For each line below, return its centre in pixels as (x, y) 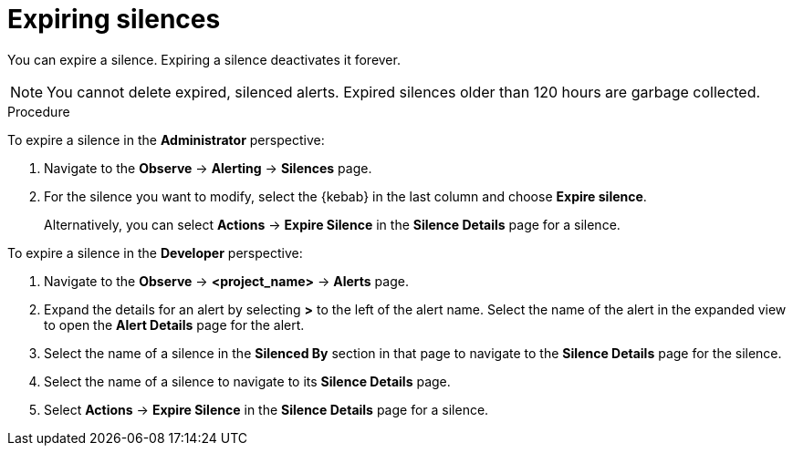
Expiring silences (114, 19)
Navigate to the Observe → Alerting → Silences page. (208, 168)
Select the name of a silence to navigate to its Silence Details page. (247, 381)
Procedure (39, 111)
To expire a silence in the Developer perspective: (155, 252)
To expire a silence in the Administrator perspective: (166, 139)
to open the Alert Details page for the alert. (174, 324)
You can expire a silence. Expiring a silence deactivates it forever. (204, 59)
